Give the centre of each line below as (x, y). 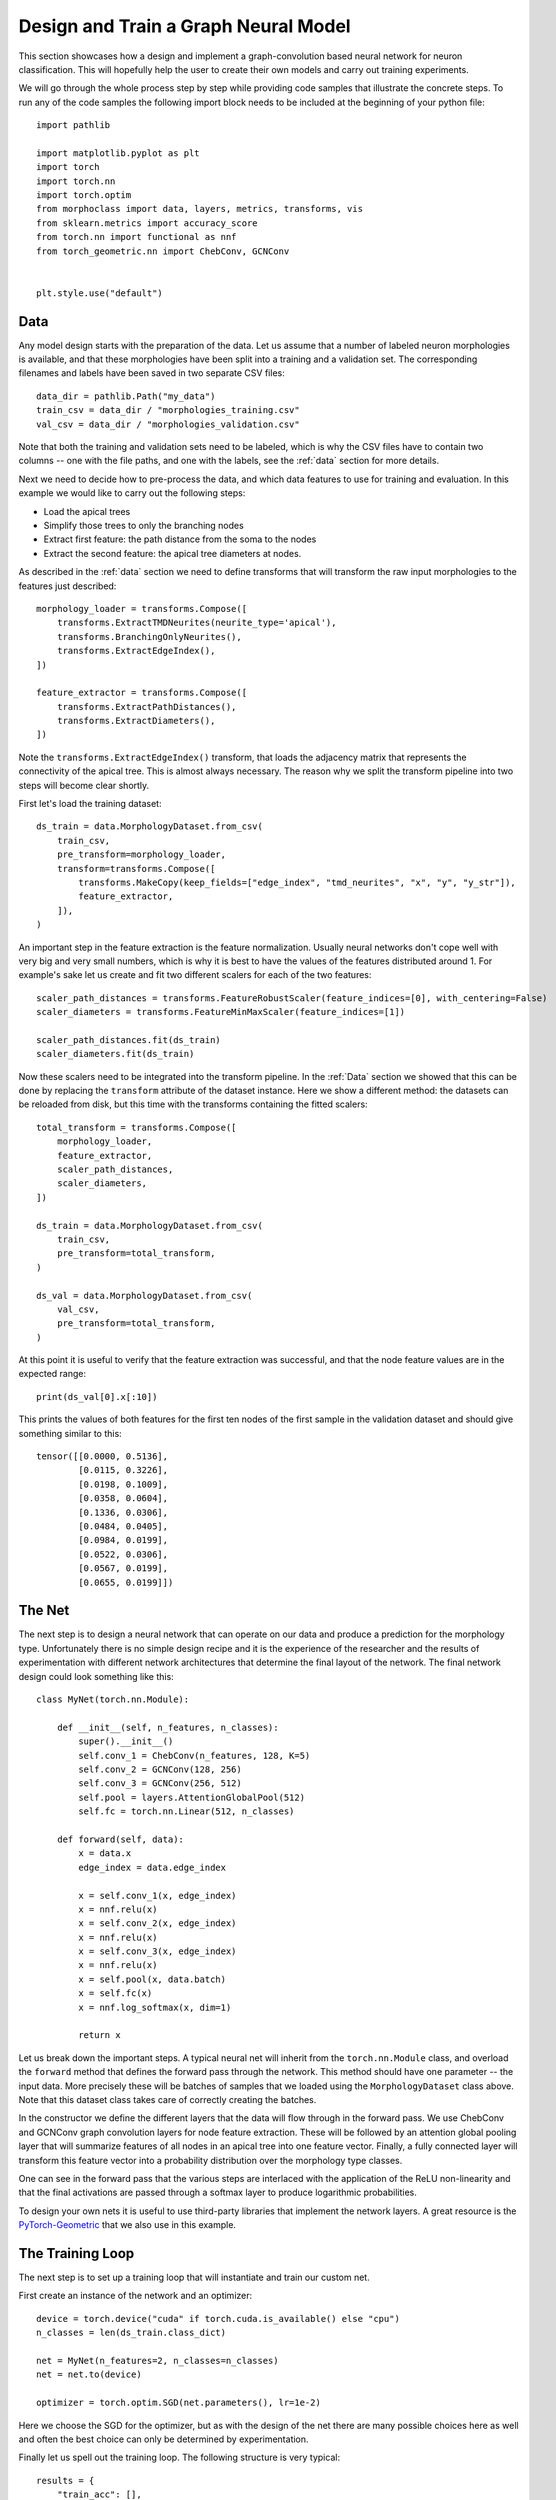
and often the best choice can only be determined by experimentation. (163, 2439)
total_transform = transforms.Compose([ (136, 1127)
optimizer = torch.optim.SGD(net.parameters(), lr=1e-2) (179, 2403)
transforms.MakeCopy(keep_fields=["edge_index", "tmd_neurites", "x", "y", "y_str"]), (297, 882)
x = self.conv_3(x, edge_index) (157, 1951)
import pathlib (73, 125)
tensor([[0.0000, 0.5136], (102, 1456)
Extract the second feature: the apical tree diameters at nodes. (172, 553)
